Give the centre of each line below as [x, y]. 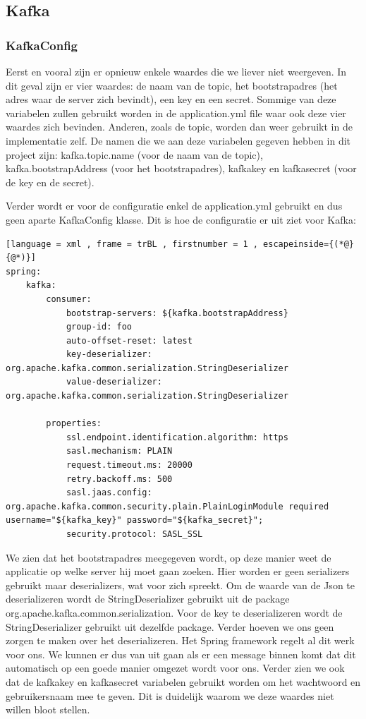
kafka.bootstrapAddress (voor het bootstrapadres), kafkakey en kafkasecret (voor [181, 168]
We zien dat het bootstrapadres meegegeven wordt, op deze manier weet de [169, 557]
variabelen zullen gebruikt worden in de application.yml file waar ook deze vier [176, 113]
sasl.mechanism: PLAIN [119, 451]
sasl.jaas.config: [109, 493]
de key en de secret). [50, 182]
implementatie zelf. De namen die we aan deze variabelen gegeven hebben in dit [178, 140]
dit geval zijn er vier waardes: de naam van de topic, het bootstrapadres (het [172, 85]
